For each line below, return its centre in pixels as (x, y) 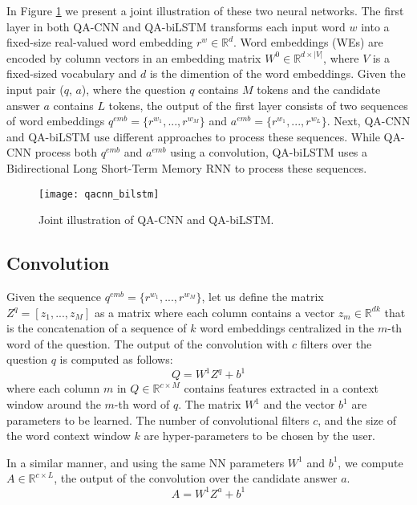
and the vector (299, 404)
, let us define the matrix (263, 296)
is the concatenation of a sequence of (97, 328)
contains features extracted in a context (281, 388)
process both (66, 152)
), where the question (134, 89)
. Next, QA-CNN (368, 121)
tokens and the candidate (319, 89)
